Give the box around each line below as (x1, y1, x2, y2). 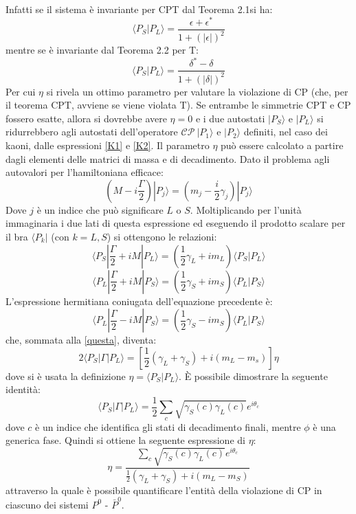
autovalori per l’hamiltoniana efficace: (5, 165, 164, 179)
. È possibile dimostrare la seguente (179, 368, 328, 383)
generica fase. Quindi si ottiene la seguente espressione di (5, 433, 245, 447)
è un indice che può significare (36, 202, 164, 216)
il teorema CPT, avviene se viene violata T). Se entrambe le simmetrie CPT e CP (5, 98, 351, 112)
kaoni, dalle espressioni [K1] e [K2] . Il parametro (5, 137, 210, 152)
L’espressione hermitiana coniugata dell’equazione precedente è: (5, 293, 273, 308)
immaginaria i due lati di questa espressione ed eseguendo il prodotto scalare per (5, 216, 346, 230)
